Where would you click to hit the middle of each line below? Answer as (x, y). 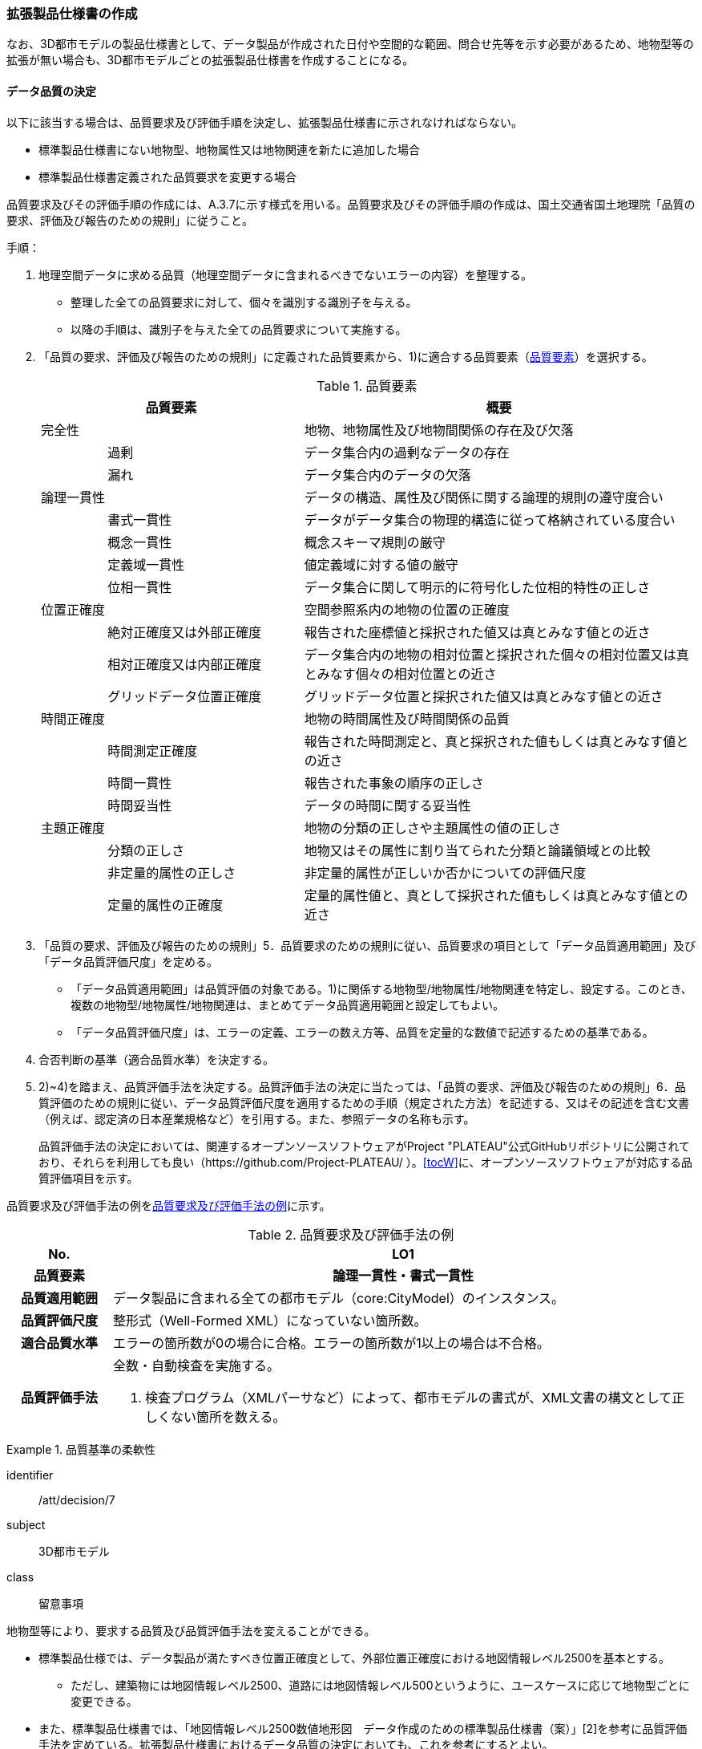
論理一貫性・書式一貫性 (403, 1275)
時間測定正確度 (153, 751)
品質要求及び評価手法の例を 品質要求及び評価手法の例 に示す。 (169, 1205)
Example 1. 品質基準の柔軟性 (81, 1449)
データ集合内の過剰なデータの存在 (407, 452)
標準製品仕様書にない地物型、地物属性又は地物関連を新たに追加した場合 (229, 149)
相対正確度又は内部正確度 (185, 664)
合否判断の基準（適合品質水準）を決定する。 (156, 1059)
